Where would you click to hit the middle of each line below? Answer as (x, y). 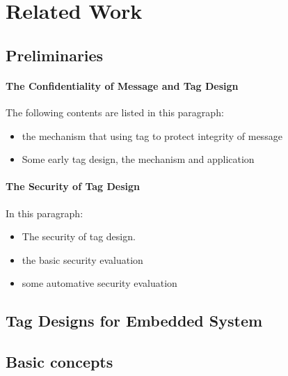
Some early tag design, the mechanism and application (138, 159)
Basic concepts (59, 362)
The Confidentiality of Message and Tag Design (122, 85)
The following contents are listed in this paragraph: (115, 112)
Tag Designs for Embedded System (134, 321)
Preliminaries (55, 55)
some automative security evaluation (99, 283)
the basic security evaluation (82, 259)
